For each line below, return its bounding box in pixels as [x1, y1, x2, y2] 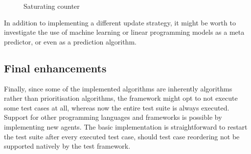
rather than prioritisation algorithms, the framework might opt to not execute [4, 93, 238, 103]
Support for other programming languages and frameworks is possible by [4, 112, 222, 122]
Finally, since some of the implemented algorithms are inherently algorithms [4, 83, 232, 93]
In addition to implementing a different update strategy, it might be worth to [4, 17, 236, 27]
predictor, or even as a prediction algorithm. [4, 36, 137, 46]
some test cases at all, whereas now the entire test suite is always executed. [4, 102, 229, 112]
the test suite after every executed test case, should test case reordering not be [4, 131, 240, 141]
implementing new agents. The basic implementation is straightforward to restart [4, 121, 248, 132]
